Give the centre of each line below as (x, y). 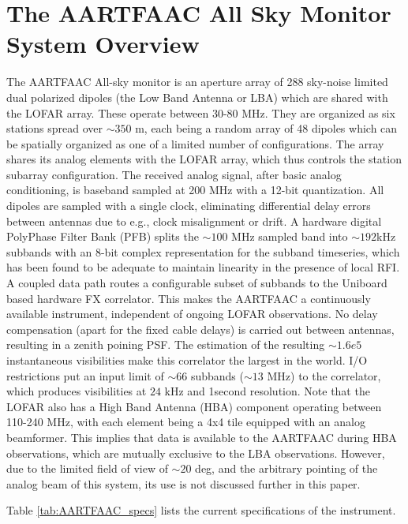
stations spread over (55, 128)
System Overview (103, 44)
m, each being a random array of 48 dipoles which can (266, 128)
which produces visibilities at (77, 391)
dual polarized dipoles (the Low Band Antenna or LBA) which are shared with (197, 97)
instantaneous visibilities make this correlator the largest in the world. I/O (187, 360)
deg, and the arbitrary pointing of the (286, 468)
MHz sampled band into (290, 236)
